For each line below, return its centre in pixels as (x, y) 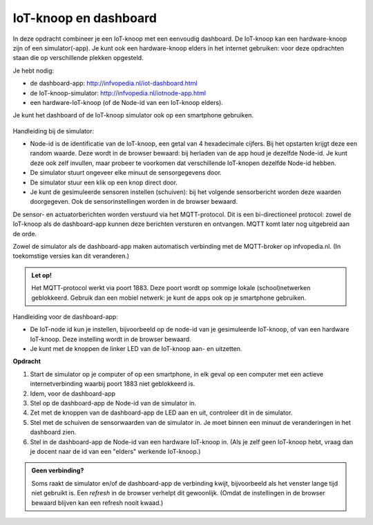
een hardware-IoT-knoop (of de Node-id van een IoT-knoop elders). (127, 102)
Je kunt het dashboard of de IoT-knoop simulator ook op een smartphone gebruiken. (133, 115)
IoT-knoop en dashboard (85, 18)
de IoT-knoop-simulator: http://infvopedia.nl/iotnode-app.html (118, 93)
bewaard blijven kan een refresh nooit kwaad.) (97, 503)
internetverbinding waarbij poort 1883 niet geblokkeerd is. (113, 384)
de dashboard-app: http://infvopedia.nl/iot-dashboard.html (114, 84)
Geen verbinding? (58, 470)
